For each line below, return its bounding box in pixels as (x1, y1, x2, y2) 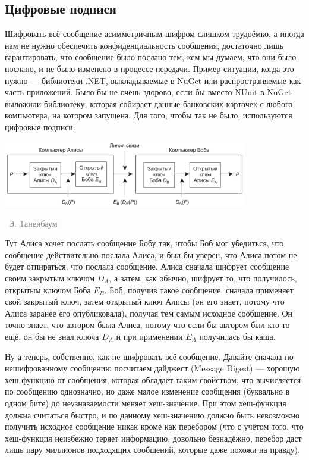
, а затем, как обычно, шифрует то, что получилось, (109, 271, 297, 284)
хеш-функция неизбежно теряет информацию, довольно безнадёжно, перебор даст (5, 431, 302, 444)
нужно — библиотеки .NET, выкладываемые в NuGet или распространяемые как (5, 74, 301, 86)
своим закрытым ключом (5, 271, 95, 284)
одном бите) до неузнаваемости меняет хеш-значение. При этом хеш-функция (5, 396, 286, 409)
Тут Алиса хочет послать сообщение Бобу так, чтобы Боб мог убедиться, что (5, 237, 284, 249)
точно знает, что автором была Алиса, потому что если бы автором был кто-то (5, 318, 290, 331)
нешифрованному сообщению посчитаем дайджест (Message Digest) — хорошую (5, 362, 300, 374)
